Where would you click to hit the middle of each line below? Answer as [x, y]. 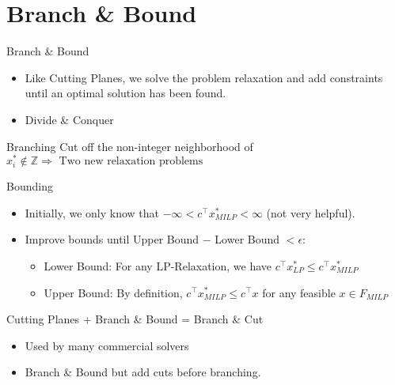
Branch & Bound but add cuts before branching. [143, 372]
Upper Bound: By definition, [113, 292]
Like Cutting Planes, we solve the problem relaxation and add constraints [204, 77]
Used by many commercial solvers [107, 345]
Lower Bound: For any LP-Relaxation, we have [158, 265]
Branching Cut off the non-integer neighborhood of [130, 146]
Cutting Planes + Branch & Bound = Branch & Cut [135, 319]
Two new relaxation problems [131, 162]
